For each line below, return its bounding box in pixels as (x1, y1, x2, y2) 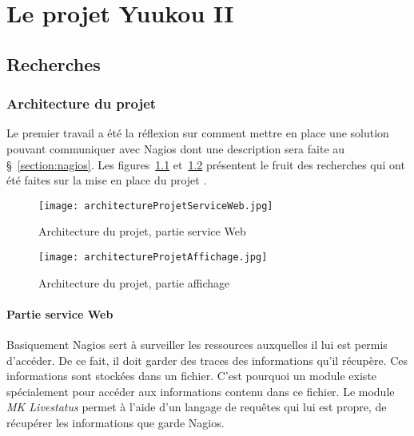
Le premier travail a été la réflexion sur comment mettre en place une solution (6, 125, 389, 141)
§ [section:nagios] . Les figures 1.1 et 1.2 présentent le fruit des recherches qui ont (6, 156, 405, 172)
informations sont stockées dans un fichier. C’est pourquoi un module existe (6, 367, 377, 384)
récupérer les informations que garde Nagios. (6, 414, 225, 431)
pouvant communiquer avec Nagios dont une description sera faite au (6, 140, 345, 157)
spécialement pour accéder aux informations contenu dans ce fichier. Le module (6, 382, 395, 399)
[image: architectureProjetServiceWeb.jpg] (38, 200, 273, 212)
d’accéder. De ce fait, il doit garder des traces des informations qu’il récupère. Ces (6, 351, 408, 368)
